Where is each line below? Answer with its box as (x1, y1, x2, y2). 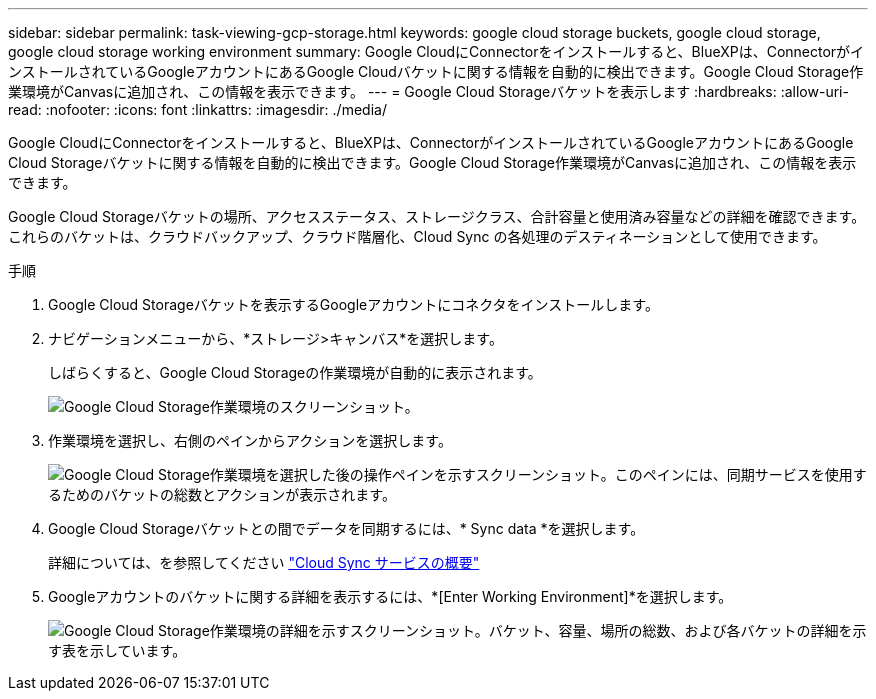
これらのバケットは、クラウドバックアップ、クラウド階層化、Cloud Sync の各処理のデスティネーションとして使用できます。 (8, 228, 827, 245)
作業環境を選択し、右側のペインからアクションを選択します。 (48, 432, 452, 449)
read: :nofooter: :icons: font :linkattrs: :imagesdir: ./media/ (8, 101, 387, 118)
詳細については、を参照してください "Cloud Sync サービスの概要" (48, 554, 480, 571)
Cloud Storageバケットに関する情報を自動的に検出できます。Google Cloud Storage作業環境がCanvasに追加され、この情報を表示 (8, 154, 857, 171)
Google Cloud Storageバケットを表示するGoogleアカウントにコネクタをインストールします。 (48, 296, 659, 313)
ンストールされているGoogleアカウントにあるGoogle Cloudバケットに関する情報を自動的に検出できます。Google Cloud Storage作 (8, 63, 864, 80)
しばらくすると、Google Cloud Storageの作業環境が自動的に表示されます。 (48, 364, 542, 381)
